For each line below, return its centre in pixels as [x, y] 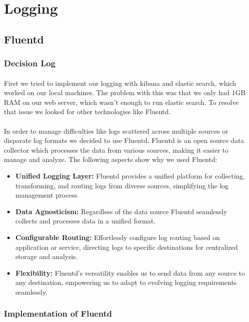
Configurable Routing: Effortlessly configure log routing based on [117, 237]
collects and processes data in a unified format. [86, 221]
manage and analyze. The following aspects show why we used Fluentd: [111, 159]
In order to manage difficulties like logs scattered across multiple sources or [116, 131]
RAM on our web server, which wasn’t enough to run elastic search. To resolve [121, 102]
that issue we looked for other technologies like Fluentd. [87, 111]
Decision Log [30, 63]
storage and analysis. [47, 256]
